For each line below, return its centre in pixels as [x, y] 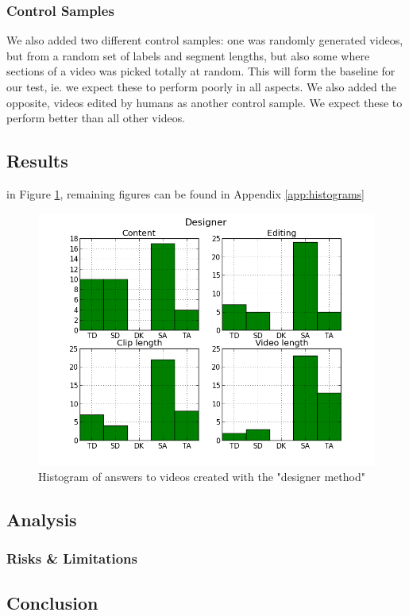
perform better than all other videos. [96, 118]
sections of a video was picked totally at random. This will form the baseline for [201, 71]
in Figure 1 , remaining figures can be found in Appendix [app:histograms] [186, 193]
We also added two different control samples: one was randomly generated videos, [205, 40]
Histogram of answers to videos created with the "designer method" [202, 477]
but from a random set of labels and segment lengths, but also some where [188, 55]
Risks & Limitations [72, 558]
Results [37, 161]
